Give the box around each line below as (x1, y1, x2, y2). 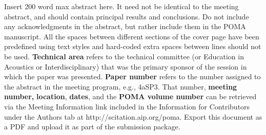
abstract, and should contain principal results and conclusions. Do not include (4, 11, 249, 21)
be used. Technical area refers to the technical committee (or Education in (4, 51, 244, 61)
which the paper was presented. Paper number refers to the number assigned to (4, 71, 261, 82)
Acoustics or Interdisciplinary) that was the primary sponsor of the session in (4, 61, 247, 72)
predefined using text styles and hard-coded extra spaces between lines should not (4, 41, 261, 52)
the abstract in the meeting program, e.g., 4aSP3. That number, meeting (4, 81, 237, 92)
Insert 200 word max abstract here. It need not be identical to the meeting (4, 1, 239, 11)
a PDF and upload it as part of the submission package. (4, 121, 180, 132)
